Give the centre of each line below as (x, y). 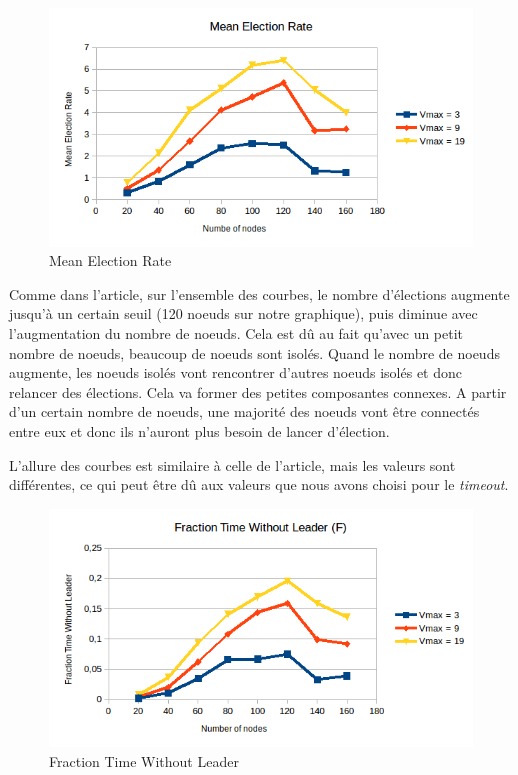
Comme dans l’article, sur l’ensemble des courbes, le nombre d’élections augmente (259, 293)
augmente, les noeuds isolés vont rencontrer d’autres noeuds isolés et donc (236, 372)
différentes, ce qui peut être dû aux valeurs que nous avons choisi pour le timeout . (259, 484)
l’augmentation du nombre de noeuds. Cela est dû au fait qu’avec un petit (236, 333)
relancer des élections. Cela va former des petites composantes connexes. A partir (258, 391)
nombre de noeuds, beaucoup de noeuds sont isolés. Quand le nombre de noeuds (254, 352)
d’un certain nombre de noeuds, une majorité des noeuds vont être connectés (244, 411)
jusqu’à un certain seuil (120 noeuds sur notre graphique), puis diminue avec (243, 313)
